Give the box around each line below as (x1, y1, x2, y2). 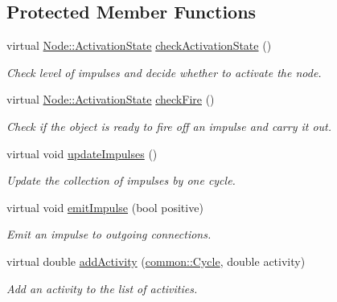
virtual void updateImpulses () (6, 145, 158, 161)
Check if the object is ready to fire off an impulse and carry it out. (6, 117, 332, 134)
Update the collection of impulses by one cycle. (6, 172, 236, 189)
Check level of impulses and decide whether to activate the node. (6, 63, 322, 80)
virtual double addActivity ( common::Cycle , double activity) (6, 252, 306, 269)
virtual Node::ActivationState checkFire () (6, 91, 215, 108)
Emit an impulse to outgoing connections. (6, 226, 212, 243)
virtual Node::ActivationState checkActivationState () (6, 37, 272, 54)
